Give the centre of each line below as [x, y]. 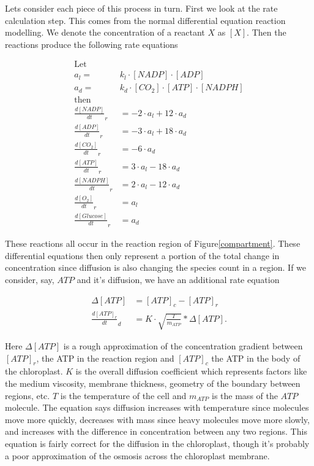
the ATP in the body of [256, 358]
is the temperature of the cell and [123, 395]
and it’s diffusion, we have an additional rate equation [178, 280]
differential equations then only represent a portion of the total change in [142, 255]
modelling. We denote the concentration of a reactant [105, 32]
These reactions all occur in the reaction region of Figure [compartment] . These [153, 243]
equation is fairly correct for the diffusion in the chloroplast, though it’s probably [157, 443]
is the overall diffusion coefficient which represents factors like [191, 371]
